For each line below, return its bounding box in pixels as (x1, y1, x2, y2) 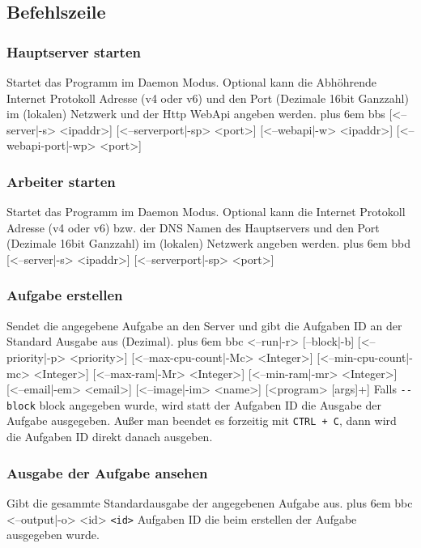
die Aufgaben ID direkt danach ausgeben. (6, 428, 213, 445)
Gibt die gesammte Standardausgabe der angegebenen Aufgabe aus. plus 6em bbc (6, 494, 413, 511)
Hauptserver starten (6, 41, 141, 62)
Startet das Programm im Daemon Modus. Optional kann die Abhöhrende (6, 74, 376, 90)
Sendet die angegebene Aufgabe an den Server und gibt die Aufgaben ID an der (6, 316, 402, 333)
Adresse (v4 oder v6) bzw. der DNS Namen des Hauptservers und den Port (6, 219, 380, 236)
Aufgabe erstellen (6, 285, 123, 305)
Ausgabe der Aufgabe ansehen (6, 462, 208, 482)
